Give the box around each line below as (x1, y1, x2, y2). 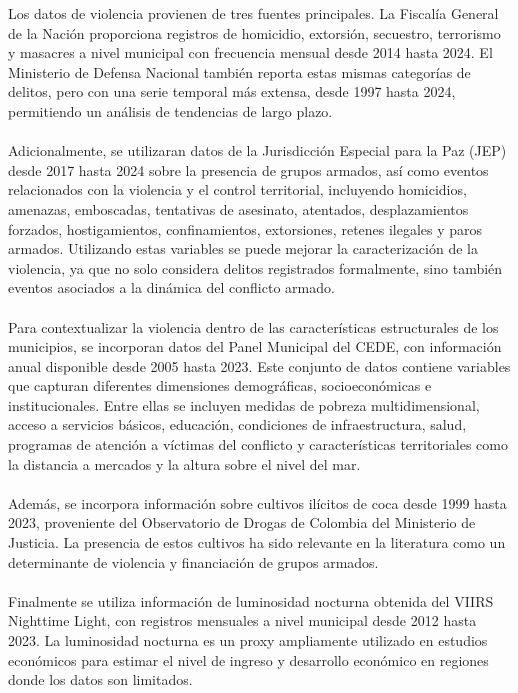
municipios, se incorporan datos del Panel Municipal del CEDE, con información (8, 336, 502, 357)
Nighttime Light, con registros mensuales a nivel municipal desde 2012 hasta (8, 610, 477, 631)
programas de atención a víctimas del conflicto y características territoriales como (8, 434, 508, 455)
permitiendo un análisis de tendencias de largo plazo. (8, 100, 333, 121)
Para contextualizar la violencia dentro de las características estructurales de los (8, 316, 499, 337)
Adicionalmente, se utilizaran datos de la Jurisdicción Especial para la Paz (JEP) (8, 140, 507, 161)
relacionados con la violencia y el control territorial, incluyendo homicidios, (8, 179, 467, 200)
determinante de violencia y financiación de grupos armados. (8, 551, 379, 572)
